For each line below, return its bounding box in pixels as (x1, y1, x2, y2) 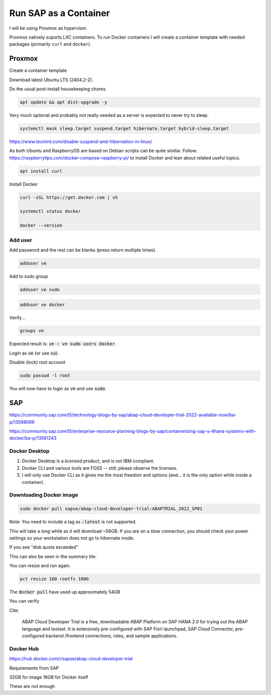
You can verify (9, 598, 40, 604)
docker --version (20, 223, 63, 228)
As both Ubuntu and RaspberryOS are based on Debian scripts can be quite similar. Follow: (9, 148, 198, 154)
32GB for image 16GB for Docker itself (9, 674, 88, 680)
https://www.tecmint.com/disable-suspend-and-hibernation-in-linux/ (9, 138, 153, 144)
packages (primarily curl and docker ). (9, 41, 91, 47)
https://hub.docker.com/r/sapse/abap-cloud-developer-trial (9, 656, 133, 662)
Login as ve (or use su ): (9, 350, 59, 356)
